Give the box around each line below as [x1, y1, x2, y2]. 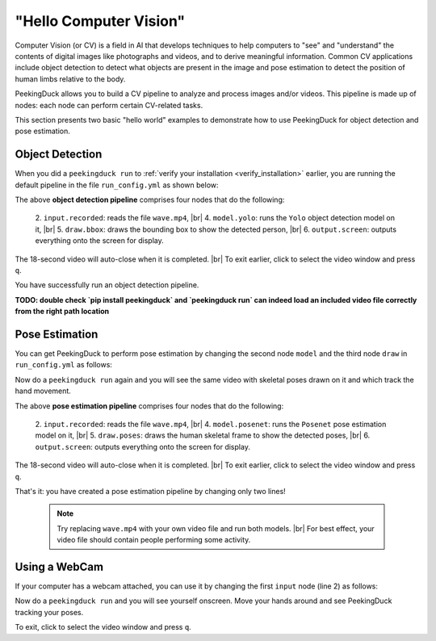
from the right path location [15, 307, 110, 316]
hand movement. [15, 386, 72, 396]
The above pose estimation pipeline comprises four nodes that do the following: [15, 400, 284, 411]
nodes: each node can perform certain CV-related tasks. [15, 100, 203, 110]
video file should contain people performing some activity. [57, 535, 251, 545]
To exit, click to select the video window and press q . [15, 622, 191, 632]
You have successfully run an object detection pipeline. [15, 280, 199, 290]
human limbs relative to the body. [15, 73, 126, 84]
